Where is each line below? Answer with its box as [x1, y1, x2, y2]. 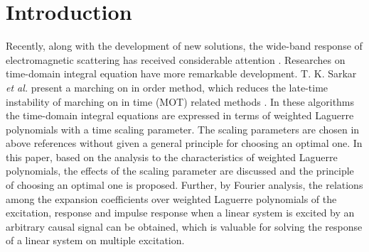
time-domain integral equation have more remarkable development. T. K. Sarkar [6, 66, 357, 81]
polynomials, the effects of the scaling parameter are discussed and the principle [6, 163, 354, 178]
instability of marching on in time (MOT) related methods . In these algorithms [6, 94, 355, 109]
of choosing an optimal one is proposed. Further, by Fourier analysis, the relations [6, 177, 363, 192]
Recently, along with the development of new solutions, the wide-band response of [6, 38, 363, 53]
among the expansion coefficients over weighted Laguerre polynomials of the [6, 191, 337, 206]
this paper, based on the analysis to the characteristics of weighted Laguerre [6, 149, 338, 164]
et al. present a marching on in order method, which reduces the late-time [6, 80, 328, 94]
